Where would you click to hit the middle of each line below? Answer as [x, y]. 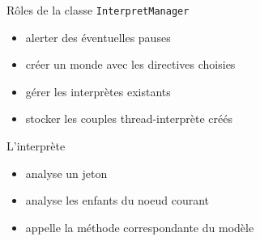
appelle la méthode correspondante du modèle [140, 227]
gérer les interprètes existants [98, 91]
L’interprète [36, 146]
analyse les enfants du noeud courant [117, 200]
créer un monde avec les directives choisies [130, 64]
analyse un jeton [66, 173]
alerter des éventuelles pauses [98, 37]
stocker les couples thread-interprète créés [129, 118]
